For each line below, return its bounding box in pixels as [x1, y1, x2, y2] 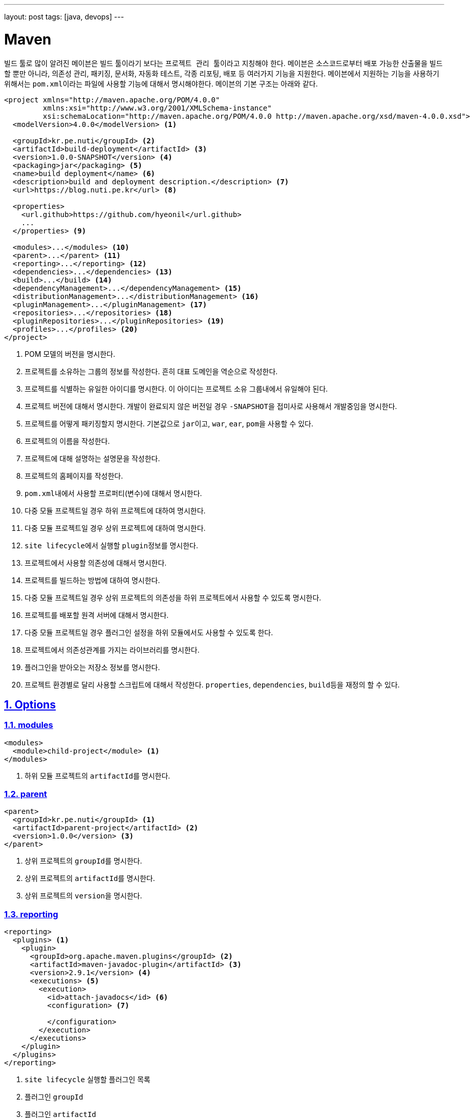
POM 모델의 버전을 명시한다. [25, 349, 115, 358]
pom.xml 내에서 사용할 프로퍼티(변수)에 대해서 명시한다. [25, 488, 202, 498]
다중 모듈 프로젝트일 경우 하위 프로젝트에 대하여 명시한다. [25, 506, 206, 515]
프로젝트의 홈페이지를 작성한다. [25, 471, 123, 480]
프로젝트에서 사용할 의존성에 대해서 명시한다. [25, 558, 167, 567]
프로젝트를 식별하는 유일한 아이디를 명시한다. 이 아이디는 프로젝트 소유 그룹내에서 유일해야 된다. [25, 384, 328, 393]
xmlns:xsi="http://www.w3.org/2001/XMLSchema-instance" [42, 103, 272, 112]
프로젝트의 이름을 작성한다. [25, 436, 110, 445]
